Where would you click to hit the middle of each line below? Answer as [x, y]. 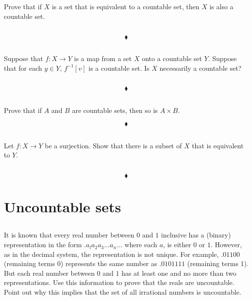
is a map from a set [103, 58]
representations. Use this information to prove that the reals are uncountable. [119, 282]
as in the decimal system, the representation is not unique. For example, [111, 254]
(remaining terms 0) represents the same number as [81, 263]
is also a [221, 7]
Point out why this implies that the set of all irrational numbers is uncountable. [123, 292]
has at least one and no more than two [179, 273]
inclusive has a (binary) [196, 235]
